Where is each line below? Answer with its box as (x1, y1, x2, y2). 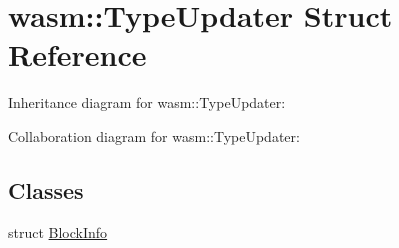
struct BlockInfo (8, 221, 108, 242)
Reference (8, 34, 147, 75)
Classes (8, 174, 84, 205)
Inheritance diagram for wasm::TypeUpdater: (8, 92, 286, 113)
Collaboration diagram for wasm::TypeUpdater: (8, 125, 300, 146)
